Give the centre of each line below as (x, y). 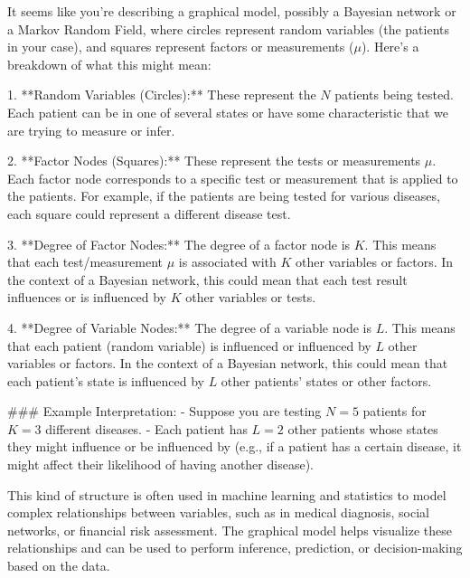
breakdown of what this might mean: (109, 64)
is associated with (227, 262)
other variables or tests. (251, 297)
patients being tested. (394, 95)
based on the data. (59, 566)
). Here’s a (390, 47)
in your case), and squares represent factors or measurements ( (181, 47)
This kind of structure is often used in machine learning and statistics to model (227, 494)
